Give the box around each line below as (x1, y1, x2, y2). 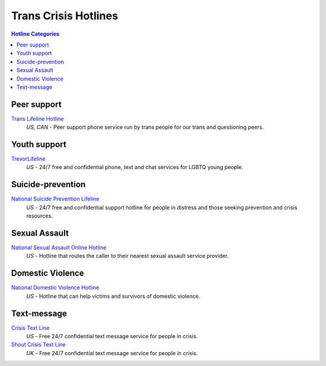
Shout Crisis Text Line (11, 341, 66, 348)
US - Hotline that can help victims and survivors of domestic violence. (26, 292, 200, 300)
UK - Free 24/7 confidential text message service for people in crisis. (26, 349, 199, 356)
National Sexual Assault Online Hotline (11, 244, 107, 251)
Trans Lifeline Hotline (11, 115, 64, 122)
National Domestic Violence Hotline (11, 284, 100, 291)
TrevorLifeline (11, 155, 46, 162)
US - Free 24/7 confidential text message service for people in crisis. (26, 333, 198, 340)
